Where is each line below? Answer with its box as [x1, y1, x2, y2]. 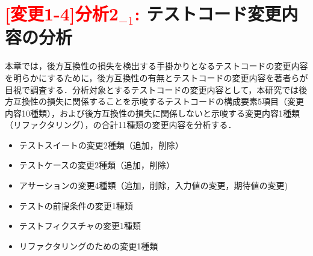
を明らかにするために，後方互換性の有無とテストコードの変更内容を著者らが [5, 71, 308, 84]
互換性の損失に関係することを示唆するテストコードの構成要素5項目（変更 [13, 95, 304, 108]
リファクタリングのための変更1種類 [19, 239, 158, 252]
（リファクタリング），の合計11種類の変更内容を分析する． [5, 118, 237, 131]
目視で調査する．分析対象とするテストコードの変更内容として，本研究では [5, 83, 299, 96]
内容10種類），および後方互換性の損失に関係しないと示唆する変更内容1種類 [5, 106, 300, 119]
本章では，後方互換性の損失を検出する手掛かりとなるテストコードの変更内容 [5, 59, 308, 72]
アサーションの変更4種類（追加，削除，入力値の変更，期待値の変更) [19, 179, 288, 192]
